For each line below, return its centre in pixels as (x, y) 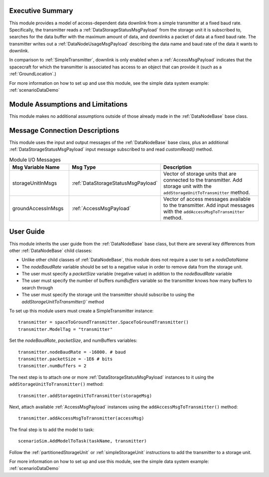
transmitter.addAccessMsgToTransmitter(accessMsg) (81, 418)
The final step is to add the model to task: (52, 430)
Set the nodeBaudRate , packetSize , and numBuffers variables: (73, 341)
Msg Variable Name (36, 167)
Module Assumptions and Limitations (68, 104)
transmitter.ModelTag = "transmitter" (66, 329)
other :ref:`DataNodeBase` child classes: (51, 250)
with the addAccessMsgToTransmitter (204, 211)
